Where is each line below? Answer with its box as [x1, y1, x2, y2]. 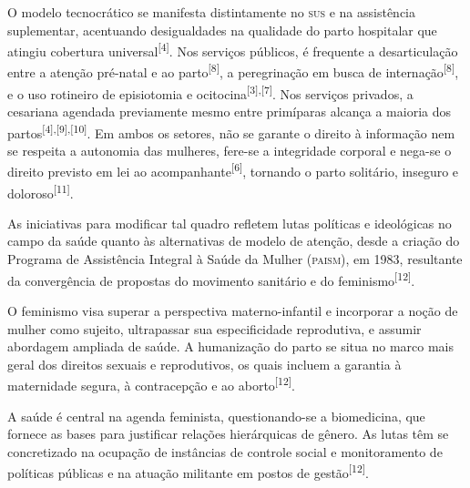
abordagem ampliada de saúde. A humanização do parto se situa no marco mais [7, 337, 455, 356]
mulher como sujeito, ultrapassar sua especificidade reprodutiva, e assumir [7, 319, 422, 338]
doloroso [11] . [7, 180, 74, 202]
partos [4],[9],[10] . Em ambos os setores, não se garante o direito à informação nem [7, 120, 455, 142]
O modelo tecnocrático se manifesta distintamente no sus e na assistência [7, 3, 416, 21]
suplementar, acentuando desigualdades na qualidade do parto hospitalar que [7, 20, 437, 39]
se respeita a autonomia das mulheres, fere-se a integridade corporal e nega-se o [7, 140, 452, 159]
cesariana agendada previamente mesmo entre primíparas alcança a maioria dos [7, 101, 452, 120]
